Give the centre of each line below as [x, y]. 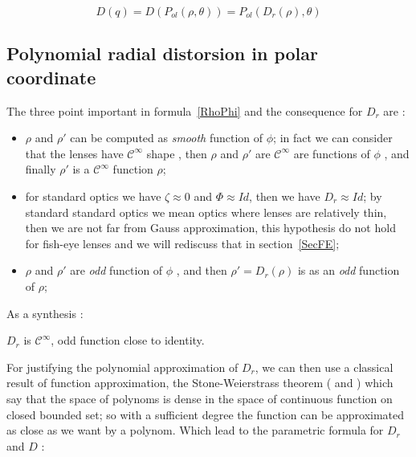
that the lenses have [74, 153]
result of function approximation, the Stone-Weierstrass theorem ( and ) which [200, 383]
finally [41, 169]
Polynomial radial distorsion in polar [162, 53]
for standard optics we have [93, 196]
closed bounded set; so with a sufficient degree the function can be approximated [206, 414]
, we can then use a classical [324, 367]
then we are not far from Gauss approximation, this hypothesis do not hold [210, 228]
